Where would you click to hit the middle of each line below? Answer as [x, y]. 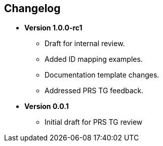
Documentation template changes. [102, 75]
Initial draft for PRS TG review [94, 122]
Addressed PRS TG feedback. [94, 91]
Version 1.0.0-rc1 [53, 28]
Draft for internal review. [85, 44]
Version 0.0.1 [47, 106]
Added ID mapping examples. [94, 59]
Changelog [32, 8]
